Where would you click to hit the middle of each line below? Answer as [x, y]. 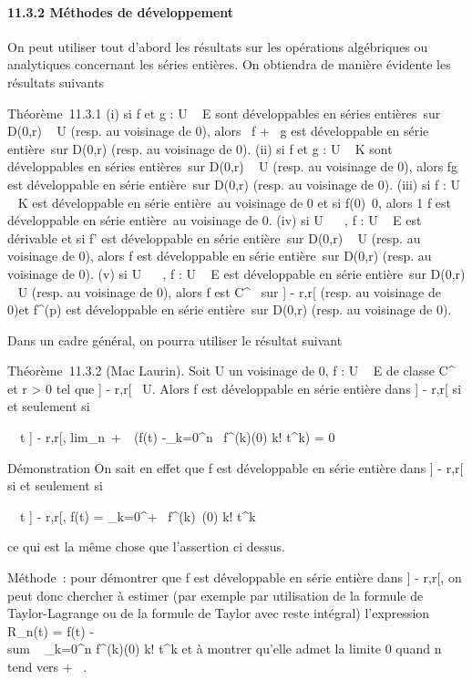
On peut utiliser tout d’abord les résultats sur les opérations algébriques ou [218, 46]
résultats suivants [56, 82]
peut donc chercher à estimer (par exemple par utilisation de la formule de [215, 595]
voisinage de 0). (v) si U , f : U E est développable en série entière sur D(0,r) [236, 273]
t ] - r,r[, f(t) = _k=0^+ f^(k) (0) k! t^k [138, 515]
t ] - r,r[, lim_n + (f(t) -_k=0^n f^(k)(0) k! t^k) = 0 [177, 437]
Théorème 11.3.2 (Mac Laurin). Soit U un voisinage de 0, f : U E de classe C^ [231, 371]
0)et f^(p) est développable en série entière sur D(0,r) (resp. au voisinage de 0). [230, 309]
